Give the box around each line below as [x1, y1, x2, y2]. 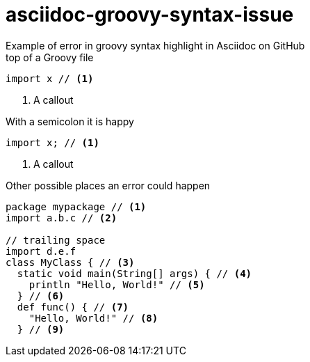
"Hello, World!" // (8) [28, 312, 158, 324]
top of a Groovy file [6, 51, 94, 63]
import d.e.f [6, 245, 76, 257]
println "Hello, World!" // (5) [28, 278, 205, 290]
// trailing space [6, 234, 106, 246]
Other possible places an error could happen [6, 179, 211, 191]
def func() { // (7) [17, 301, 129, 313]
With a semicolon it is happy [6, 115, 134, 127]
